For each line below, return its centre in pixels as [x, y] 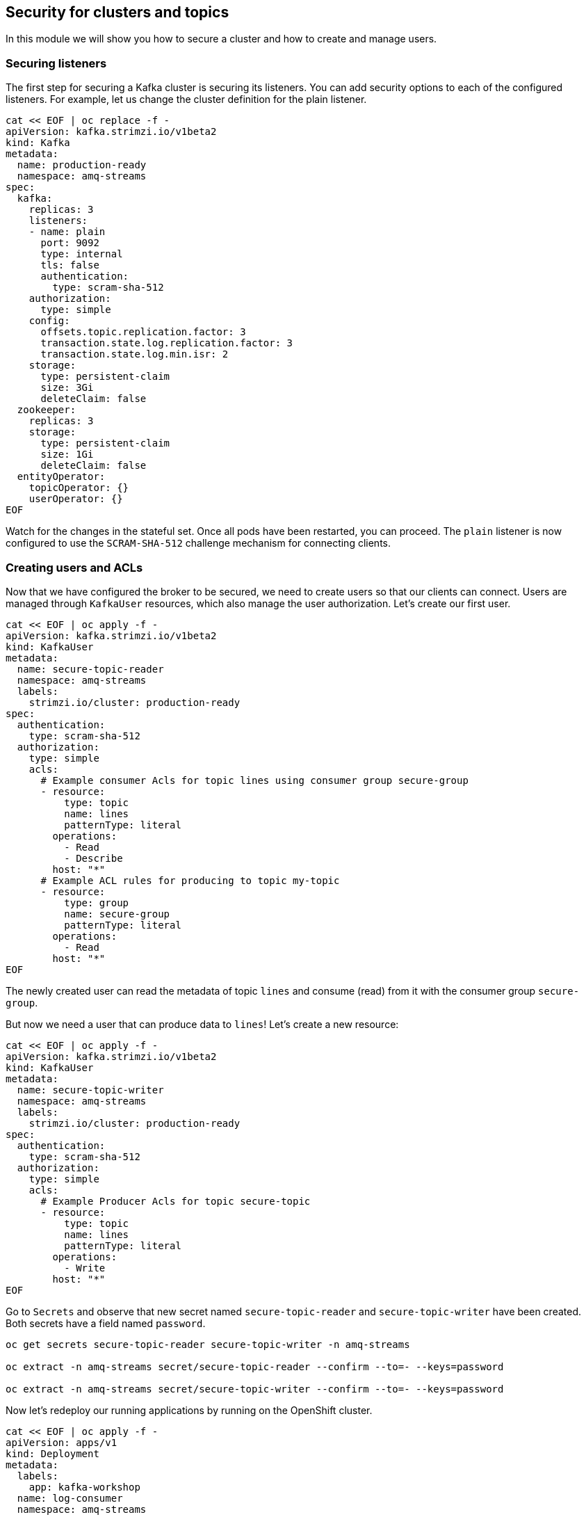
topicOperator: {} [79, 488]
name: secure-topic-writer [90, 1090]
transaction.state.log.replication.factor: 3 [167, 343]
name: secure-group [117, 914]
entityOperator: [61, 477]
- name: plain [67, 232]
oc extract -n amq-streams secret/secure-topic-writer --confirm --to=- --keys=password [255, 1389]
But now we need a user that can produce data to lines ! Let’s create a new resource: [202, 1024]
